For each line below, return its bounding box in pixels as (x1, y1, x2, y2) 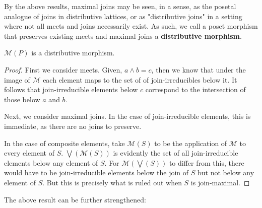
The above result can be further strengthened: (4, 194, 146, 204)
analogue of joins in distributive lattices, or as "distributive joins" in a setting (4, 11, 242, 21)
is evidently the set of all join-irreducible (113, 148, 238, 158)
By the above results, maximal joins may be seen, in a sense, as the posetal (4, 1, 236, 11)
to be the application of (154, 137, 227, 148)
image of (4, 74, 30, 85)
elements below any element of (4, 157, 98, 168)
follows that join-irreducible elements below (4, 84, 138, 95)
